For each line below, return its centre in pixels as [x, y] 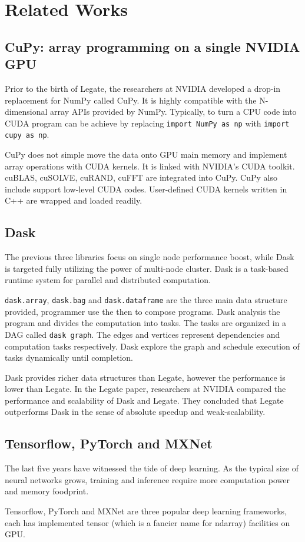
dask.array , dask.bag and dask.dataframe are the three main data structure [146, 300]
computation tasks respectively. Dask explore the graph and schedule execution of [152, 346]
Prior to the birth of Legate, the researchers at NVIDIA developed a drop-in [143, 88]
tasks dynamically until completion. [69, 358]
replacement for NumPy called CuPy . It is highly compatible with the [131, 100]
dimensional [26, 112]
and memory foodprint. [47, 491]
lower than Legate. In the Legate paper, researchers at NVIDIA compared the [145, 389]
